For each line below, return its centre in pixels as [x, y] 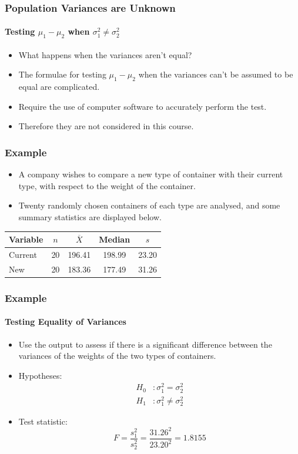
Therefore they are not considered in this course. [106, 126]
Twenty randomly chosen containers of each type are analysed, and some [149, 205]
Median [115, 239]
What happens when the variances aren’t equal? [105, 54]
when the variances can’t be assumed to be [216, 74]
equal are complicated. [59, 87]
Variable [26, 239]
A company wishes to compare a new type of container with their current [151, 174]
